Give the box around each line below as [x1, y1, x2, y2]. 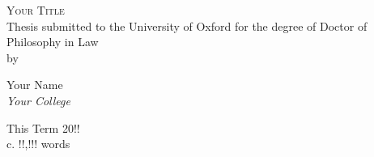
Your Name [6, 76, 63, 93]
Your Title [6, 2, 65, 18]
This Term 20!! [6, 119, 80, 136]
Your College [6, 91, 70, 108]
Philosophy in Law [6, 33, 99, 50]
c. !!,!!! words [6, 135, 70, 152]
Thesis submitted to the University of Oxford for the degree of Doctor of [6, 17, 368, 34]
